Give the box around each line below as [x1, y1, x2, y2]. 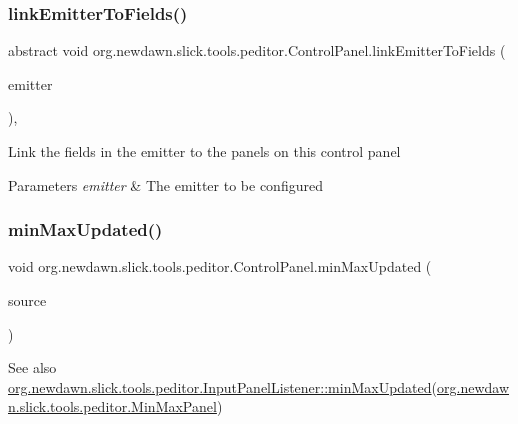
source [8, 290, 47, 310]
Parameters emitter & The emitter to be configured [8, 174, 323, 195]
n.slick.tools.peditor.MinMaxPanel [8, 396, 217, 417]
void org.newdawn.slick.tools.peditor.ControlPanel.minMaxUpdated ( [8, 256, 432, 277]
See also [8, 357, 57, 378]
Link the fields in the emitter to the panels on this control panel [8, 141, 401, 161]
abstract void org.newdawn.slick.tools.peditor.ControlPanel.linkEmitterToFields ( [8, 40, 506, 61]
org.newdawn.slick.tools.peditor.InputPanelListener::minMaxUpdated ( [8, 376, 438, 397]
